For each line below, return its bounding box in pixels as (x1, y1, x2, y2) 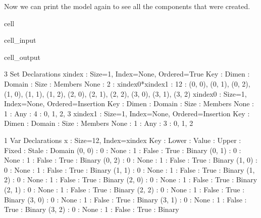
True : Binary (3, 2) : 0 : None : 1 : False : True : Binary (4, 204, 179, 214)
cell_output (4, 51, 40, 62)
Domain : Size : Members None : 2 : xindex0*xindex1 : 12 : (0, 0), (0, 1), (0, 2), (4, 78, 250, 89)
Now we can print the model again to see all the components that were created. (4, 1, 250, 11)
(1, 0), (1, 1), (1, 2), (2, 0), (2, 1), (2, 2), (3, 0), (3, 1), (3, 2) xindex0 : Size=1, (4, 88, 247, 99)
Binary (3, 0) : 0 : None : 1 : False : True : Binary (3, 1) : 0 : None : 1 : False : (4, 194, 247, 204)
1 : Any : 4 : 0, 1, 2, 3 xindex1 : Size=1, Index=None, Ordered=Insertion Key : (4, 108, 250, 118)
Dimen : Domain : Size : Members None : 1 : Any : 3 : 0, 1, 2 (4, 118, 193, 128)
